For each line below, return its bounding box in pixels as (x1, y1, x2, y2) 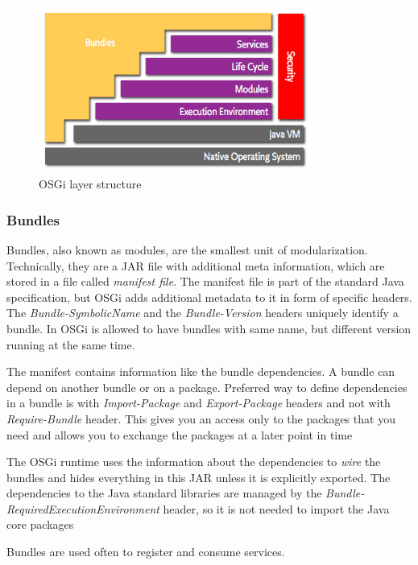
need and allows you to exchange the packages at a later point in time (6, 426, 353, 443)
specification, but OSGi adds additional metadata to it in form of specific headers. (6, 288, 412, 305)
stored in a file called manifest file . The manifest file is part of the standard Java (6, 273, 404, 290)
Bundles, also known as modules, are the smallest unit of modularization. (6, 241, 368, 258)
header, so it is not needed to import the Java (163, 500, 390, 517)
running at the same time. (6, 336, 135, 353)
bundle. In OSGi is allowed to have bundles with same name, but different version (6, 320, 412, 336)
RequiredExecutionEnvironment (6, 500, 159, 517)
